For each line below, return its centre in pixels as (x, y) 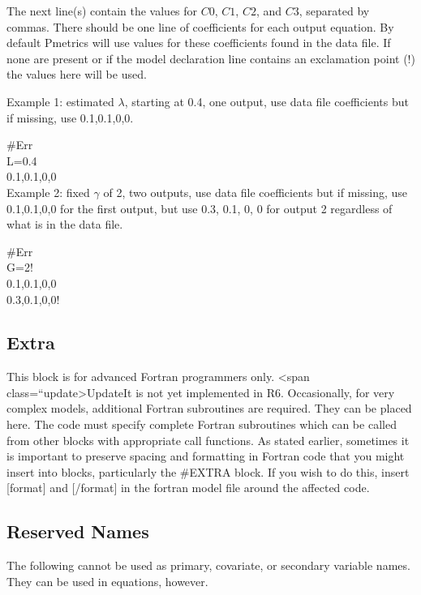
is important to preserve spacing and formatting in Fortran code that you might (206, 456)
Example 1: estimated (60, 101)
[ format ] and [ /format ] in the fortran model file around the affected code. (188, 488)
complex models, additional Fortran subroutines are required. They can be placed (209, 408)
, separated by (334, 11)
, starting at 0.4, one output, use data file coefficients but (266, 101)
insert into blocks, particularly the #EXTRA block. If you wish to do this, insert (208, 471)
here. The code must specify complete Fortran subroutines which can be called (202, 424)
